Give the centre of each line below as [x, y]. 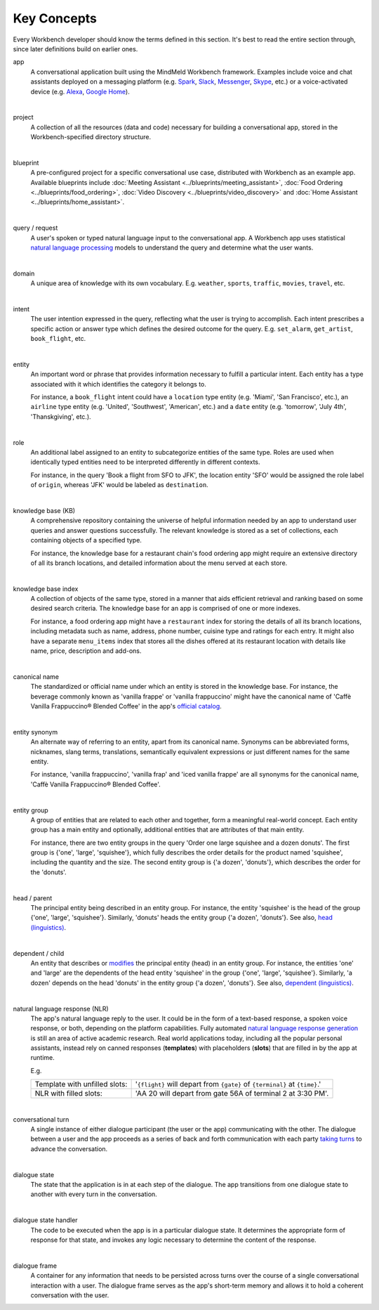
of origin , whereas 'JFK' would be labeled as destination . [119, 485]
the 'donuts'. [48, 872]
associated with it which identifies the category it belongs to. [119, 384]
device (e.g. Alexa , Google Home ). [80, 91]
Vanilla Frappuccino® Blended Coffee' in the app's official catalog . [126, 706]
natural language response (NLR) [61, 1009]
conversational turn [41, 1119]
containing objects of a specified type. [86, 540]
